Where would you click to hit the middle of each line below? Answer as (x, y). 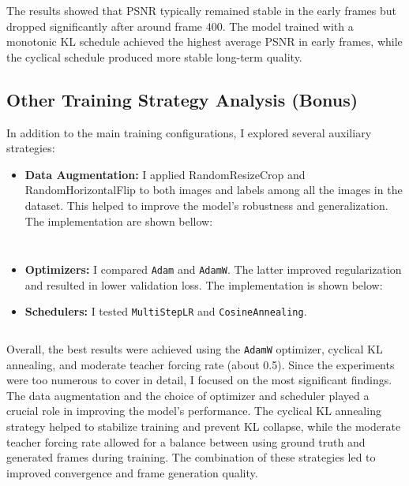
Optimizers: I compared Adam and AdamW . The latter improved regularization (213, 269)
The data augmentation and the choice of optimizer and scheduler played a (188, 395)
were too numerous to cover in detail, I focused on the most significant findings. (199, 380)
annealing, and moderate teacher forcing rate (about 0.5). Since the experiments (201, 364)
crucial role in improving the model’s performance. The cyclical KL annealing (194, 411)
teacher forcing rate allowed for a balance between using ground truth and (186, 441)
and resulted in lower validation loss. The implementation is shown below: (204, 284)
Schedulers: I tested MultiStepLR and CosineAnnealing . (166, 311)
